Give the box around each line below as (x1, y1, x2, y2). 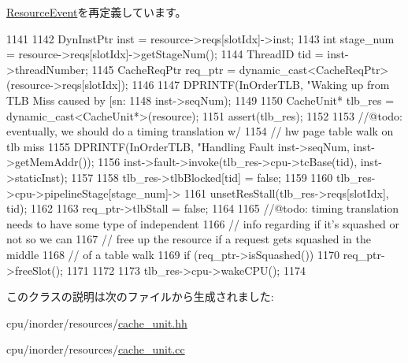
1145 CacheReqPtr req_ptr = (91, 61, 236, 77)
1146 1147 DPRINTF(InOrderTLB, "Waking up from (132, 76, 390, 93)
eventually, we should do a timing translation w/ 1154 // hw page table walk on (6, 123, 394, 139)
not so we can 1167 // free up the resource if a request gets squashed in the (6, 231, 371, 247)
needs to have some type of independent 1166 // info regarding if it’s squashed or (6, 215, 400, 232)
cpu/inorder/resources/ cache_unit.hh (6, 314, 187, 331)
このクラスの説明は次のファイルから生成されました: (6, 288, 274, 305)
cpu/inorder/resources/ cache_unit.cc (6, 341, 185, 357)
